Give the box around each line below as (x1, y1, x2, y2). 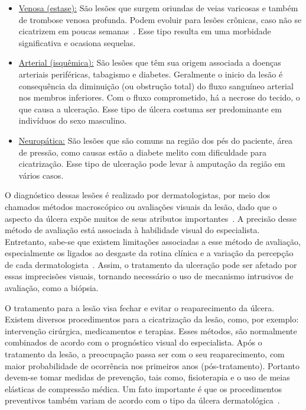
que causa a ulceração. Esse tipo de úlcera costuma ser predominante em (18, 102, 282, 115)
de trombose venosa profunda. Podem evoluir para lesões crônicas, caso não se (18, 13, 302, 25)
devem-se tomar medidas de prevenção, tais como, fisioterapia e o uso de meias (5, 371, 290, 383)
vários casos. (18, 169, 64, 181)
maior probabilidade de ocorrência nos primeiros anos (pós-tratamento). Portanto (5, 359, 300, 372)
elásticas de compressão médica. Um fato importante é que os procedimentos (5, 382, 282, 395)
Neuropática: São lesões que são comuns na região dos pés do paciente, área (18, 134, 293, 146)
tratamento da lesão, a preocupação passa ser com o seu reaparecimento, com (5, 348, 285, 360)
